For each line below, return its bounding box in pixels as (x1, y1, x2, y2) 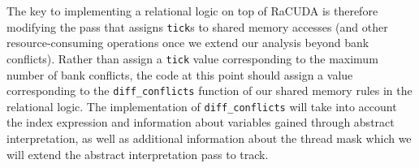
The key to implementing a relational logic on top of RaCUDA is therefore (6, 2, 378, 19)
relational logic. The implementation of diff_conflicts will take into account (6, 97, 397, 114)
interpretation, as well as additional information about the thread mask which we (6, 130, 412, 146)
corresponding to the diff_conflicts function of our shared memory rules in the (6, 82, 413, 99)
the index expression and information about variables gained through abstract (6, 114, 395, 131)
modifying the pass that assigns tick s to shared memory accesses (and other (6, 18, 388, 35)
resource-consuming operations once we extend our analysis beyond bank (6, 34, 369, 51)
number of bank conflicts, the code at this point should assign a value (6, 66, 353, 83)
